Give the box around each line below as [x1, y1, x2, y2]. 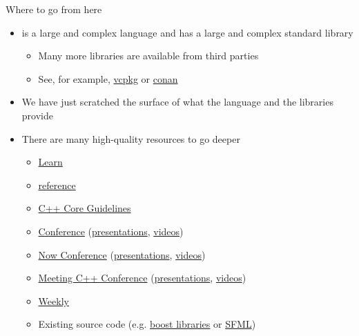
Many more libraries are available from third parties [38, 48, 259, 63]
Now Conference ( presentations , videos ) [38, 247, 206, 261]
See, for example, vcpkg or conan [38, 71, 178, 86]
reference [38, 177, 76, 192]
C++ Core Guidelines [38, 201, 131, 215]
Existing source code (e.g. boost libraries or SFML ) [38, 317, 256, 331]
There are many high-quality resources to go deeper [21, 131, 240, 146]
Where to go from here [6, 2, 102, 16]
